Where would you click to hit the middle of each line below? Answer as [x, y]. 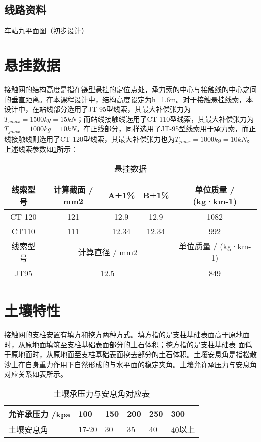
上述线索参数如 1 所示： [41, 149]
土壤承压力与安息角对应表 [102, 393]
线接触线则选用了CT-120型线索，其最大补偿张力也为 [89, 139]
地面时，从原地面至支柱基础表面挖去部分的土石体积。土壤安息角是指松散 [137, 354]
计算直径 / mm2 [107, 252]
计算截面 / [73, 190]
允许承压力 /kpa [39, 414]
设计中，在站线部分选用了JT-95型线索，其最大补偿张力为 [97, 109]
